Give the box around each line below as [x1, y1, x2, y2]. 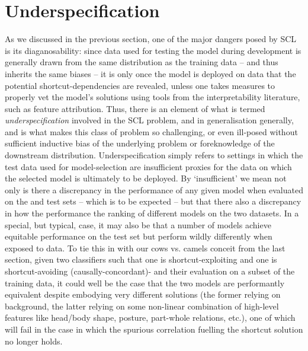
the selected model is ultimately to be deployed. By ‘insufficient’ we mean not [5, 172, 287, 184]
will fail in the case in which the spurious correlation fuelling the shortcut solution [5, 323, 303, 335]
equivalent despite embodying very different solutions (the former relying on [5, 288, 281, 301]
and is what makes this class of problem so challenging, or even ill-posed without [5, 125, 298, 138]
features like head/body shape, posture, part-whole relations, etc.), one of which [5, 311, 296, 324]
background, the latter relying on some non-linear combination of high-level [5, 299, 279, 312]
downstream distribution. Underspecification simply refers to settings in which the [5, 149, 303, 161]
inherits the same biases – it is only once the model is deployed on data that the [5, 67, 296, 79]
